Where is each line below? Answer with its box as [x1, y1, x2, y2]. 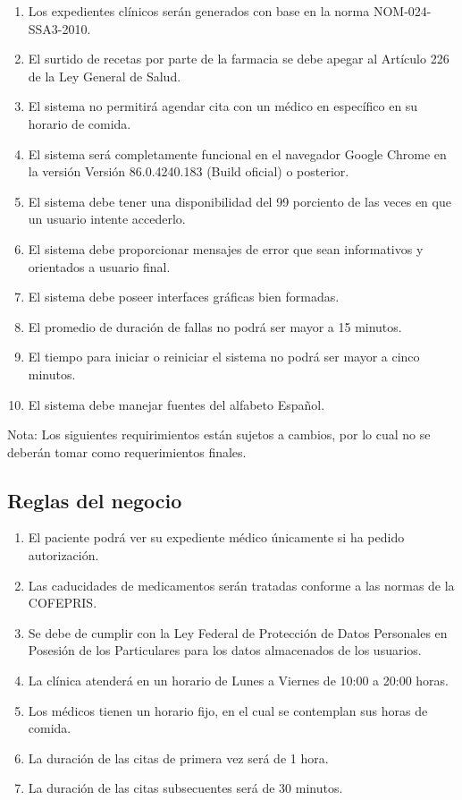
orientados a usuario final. [28, 257, 171, 276]
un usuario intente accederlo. [28, 209, 186, 228]
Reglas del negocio [7, 486, 182, 514]
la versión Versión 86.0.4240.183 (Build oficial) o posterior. [28, 162, 349, 181]
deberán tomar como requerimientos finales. [7, 442, 247, 461]
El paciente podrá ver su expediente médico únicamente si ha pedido [28, 528, 405, 547]
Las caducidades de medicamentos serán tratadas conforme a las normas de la [28, 575, 455, 594]
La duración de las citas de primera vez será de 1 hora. [28, 748, 329, 767]
